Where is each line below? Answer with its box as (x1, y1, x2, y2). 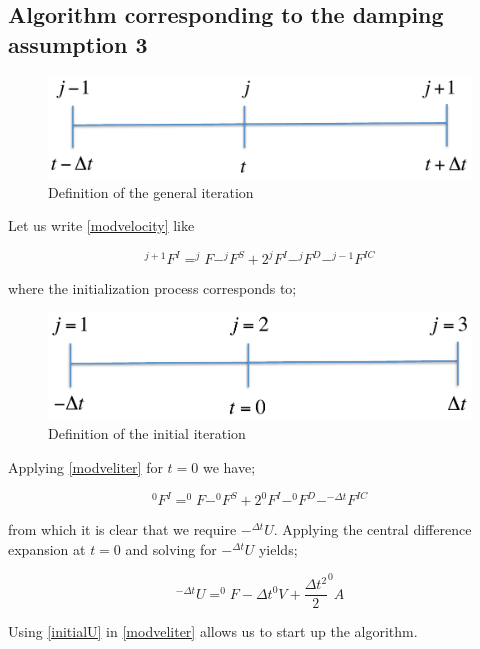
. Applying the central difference (273, 519, 472, 540)
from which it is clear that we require (8, 519, 237, 540)
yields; (258, 538, 298, 559)
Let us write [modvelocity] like (8, 215, 195, 236)
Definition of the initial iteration (48, 423, 246, 444)
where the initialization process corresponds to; (8, 278, 297, 299)
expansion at (8, 538, 86, 559)
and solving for (125, 538, 217, 559)
